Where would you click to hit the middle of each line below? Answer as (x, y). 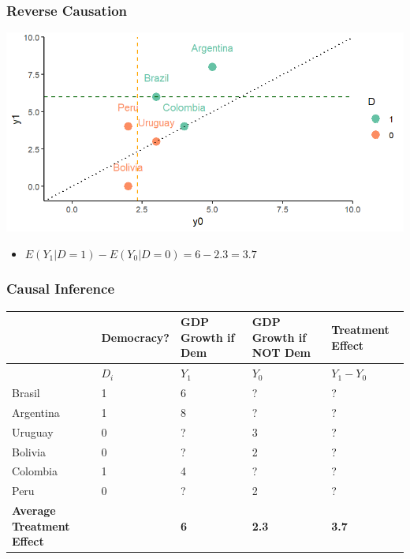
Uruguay (33, 431)
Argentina (36, 412)
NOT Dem (281, 353)
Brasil (26, 392)
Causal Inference (61, 289)
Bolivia (29, 451)
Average (34, 510)
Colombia (35, 471)
